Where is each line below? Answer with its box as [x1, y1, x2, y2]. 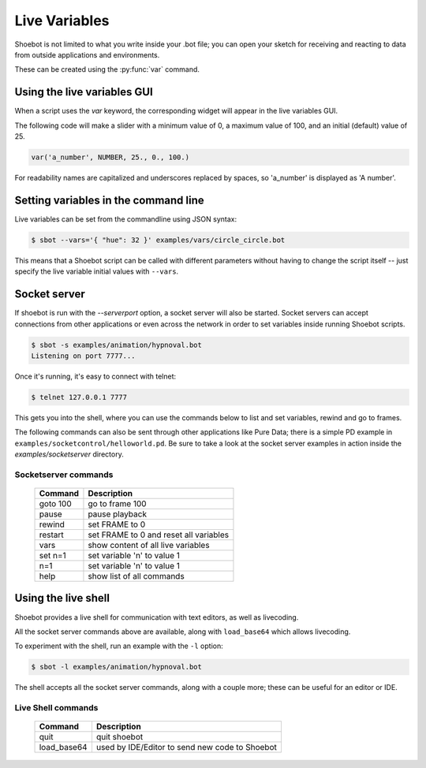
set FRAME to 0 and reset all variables [88, 529, 229, 540]
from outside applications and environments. [14, 50, 160, 59]
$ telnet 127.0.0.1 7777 [31, 393, 128, 401]
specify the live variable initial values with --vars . [14, 267, 179, 276]
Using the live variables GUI [14, 85, 153, 99]
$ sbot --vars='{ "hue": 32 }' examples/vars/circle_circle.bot [31, 235, 286, 244]
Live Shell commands [14, 703, 99, 714]
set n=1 [39, 550, 66, 561]
